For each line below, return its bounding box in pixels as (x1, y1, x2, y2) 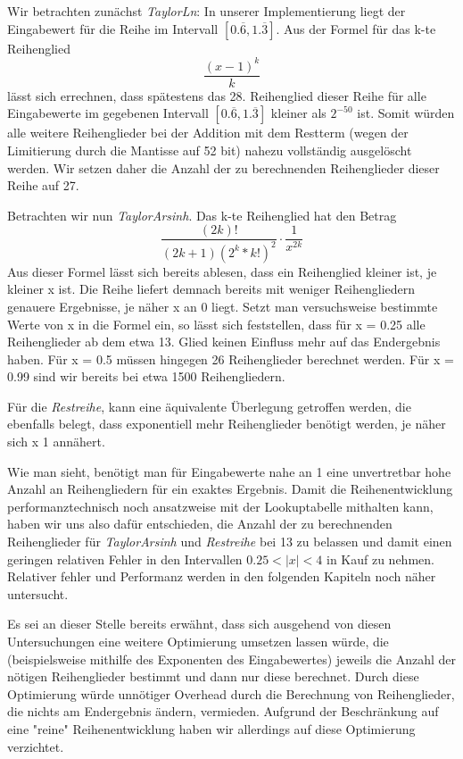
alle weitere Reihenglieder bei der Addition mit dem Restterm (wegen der (7, 123, 409, 142)
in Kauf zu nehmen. (326, 549, 434, 568)
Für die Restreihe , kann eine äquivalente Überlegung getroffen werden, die (7, 396, 411, 415)
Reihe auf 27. (7, 176, 79, 195)
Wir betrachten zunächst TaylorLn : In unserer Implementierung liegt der (7, 2, 406, 20)
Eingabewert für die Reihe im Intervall (7, 19, 219, 38)
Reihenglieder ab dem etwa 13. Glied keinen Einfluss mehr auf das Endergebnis (7, 332, 441, 351)
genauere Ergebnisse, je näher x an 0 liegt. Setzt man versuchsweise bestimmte (7, 296, 438, 315)
